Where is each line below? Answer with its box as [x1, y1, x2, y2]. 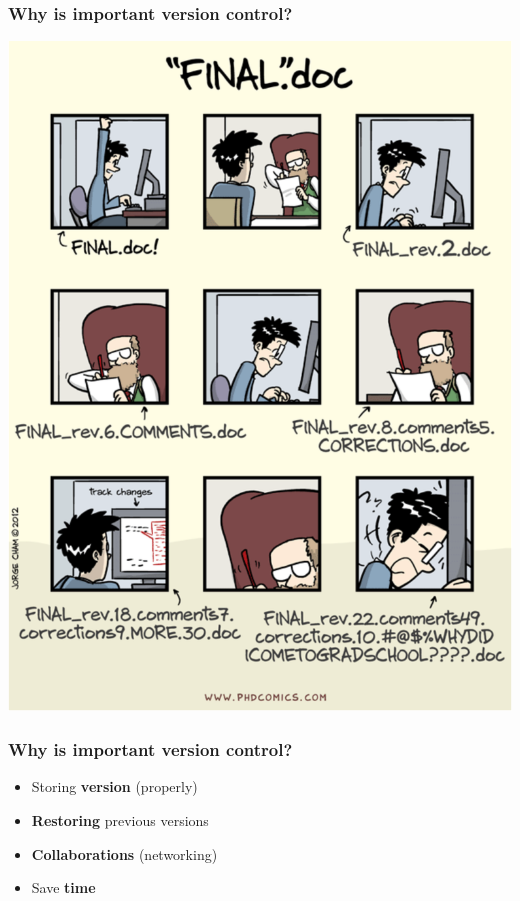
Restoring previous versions [31, 810, 209, 830]
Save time [31, 877, 96, 898]
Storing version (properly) [31, 776, 198, 797]
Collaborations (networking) [31, 843, 218, 864]
